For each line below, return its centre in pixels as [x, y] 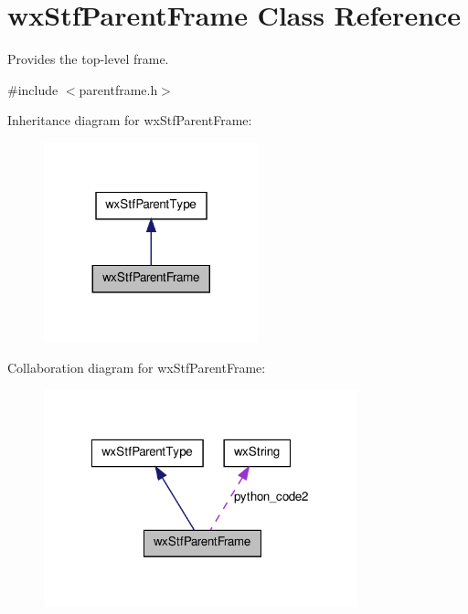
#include [33, 89]
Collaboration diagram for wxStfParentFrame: [137, 368]
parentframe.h [118, 89]
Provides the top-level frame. [88, 59]
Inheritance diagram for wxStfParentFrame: [130, 120]
